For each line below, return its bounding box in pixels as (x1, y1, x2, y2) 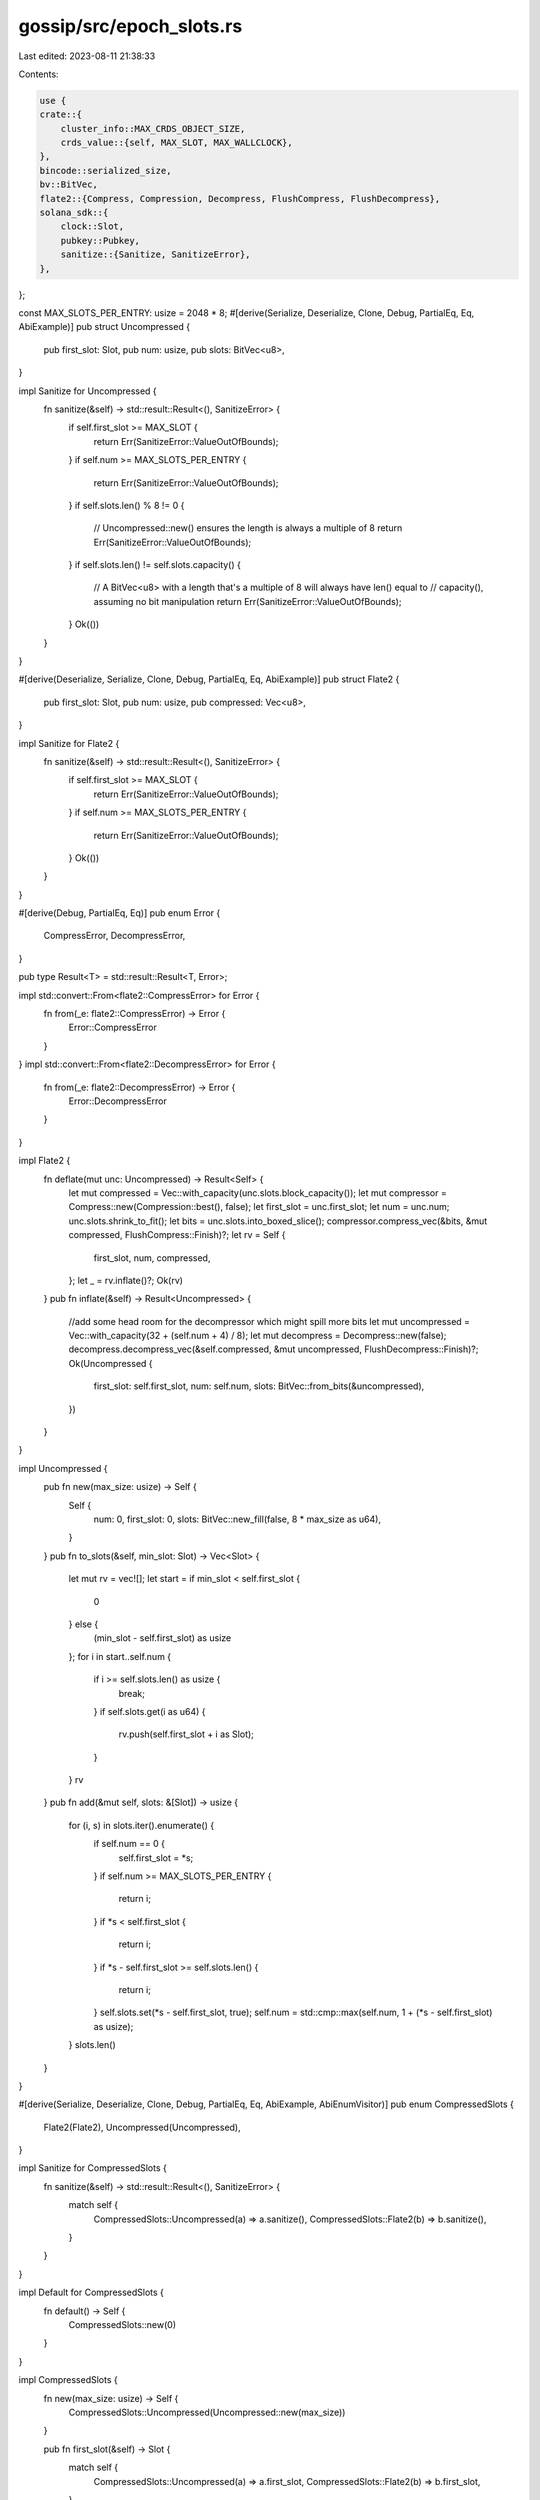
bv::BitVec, (39, 179, 99, 190)
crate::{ (39, 109, 83, 120)
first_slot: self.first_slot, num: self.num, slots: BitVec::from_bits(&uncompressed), (93, 1380, 425, 1392)
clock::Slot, (60, 221, 125, 232)
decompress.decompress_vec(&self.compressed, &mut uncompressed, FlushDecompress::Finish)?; (68, 1343, 479, 1355)
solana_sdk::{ (39, 207, 109, 219)
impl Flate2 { (18, 1155, 71, 1167)
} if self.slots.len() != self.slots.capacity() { (68, 559, 242, 571)
